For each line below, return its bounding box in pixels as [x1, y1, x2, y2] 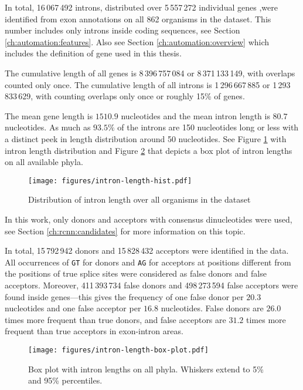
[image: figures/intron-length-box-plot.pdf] [28, 345, 209, 354]
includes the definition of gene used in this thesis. [5, 47, 182, 59]
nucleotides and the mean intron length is [121, 109, 270, 122]
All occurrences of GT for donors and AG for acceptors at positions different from [5, 255, 291, 268]
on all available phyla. [5, 156, 83, 168]
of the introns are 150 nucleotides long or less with [117, 121, 299, 133]
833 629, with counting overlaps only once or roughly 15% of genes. [5, 90, 245, 102]
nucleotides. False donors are [161, 302, 264, 314]
